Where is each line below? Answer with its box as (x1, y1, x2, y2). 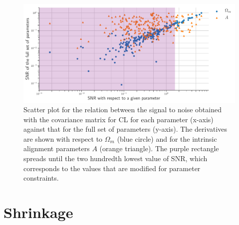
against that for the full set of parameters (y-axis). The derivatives (23, 124, 228, 134)
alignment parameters (23, 143, 90, 154)
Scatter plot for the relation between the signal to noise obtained (23, 104, 222, 115)
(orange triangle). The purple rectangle (99, 143, 219, 154)
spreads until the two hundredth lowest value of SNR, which (23, 153, 208, 164)
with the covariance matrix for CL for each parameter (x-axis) (23, 114, 214, 124)
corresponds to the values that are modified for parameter (23, 163, 201, 173)
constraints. (23, 173, 59, 183)
